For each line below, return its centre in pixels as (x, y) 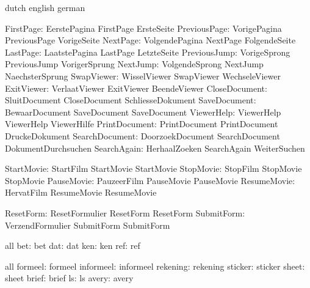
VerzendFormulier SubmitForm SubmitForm (88, 225)
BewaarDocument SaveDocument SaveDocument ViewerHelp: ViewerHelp (143, 112)
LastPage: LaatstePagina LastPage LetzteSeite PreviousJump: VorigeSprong (148, 52)
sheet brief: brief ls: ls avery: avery (69, 278)
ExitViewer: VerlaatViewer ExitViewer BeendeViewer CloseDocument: (136, 88)
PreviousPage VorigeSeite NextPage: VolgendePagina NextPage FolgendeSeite (150, 40)
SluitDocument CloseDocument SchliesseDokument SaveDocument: (131, 100)
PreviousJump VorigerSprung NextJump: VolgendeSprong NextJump (134, 64)
